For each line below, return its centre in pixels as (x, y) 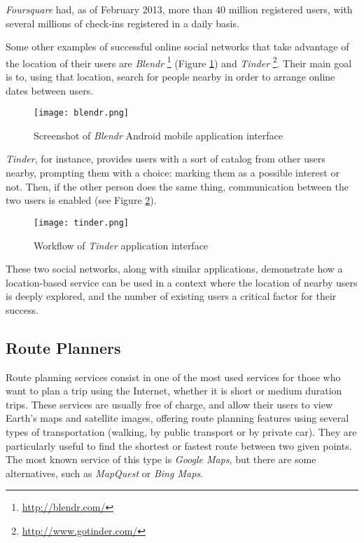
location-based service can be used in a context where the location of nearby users (182, 282)
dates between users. (50, 90)
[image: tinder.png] (82, 222)
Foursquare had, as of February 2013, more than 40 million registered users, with (179, 9)
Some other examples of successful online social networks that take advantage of (177, 47)
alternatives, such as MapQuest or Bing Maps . (104, 473)
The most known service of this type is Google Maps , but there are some (161, 459)
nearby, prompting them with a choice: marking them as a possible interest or (173, 173)
